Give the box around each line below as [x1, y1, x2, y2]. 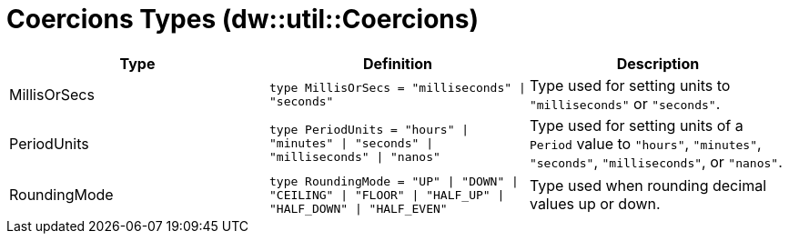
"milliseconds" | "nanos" [268, 150, 440, 165]
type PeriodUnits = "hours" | [268, 123, 470, 137]
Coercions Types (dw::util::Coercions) [6, 4, 480, 35]
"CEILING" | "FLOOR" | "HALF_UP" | [268, 187, 505, 202]
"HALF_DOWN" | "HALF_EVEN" [268, 201, 448, 216]
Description [616, 54, 700, 73]
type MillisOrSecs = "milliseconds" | [268, 80, 526, 95]
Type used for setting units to [529, 75, 731, 95]
